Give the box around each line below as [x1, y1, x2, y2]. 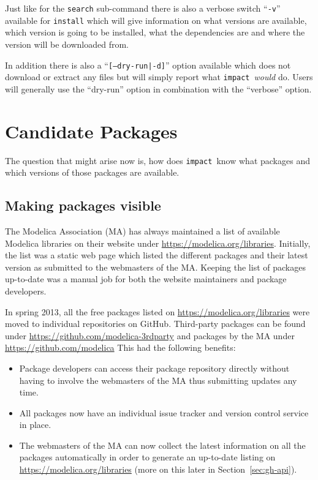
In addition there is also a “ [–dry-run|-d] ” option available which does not [5, 58, 291, 71]
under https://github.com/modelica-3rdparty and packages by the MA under [5, 329, 295, 342]
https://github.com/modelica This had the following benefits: [5, 341, 236, 354]
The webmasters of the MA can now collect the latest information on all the [19, 438, 306, 451]
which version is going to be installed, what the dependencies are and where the [5, 26, 305, 39]
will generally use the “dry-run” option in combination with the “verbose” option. [5, 82, 312, 95]
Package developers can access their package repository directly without [19, 361, 290, 374]
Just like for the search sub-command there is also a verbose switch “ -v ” [5, 2, 281, 14]
